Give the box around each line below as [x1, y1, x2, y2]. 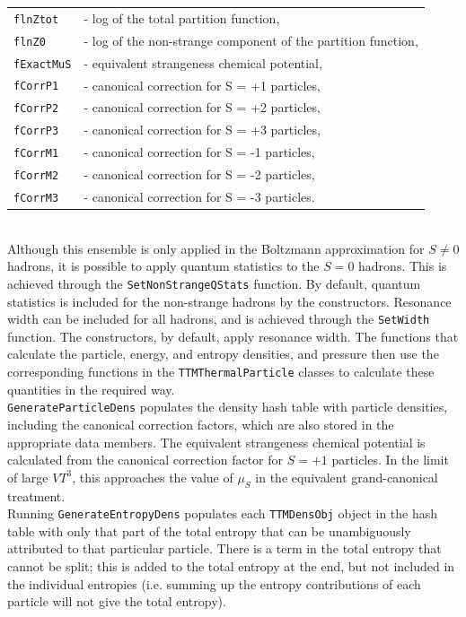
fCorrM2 [13, 169, 59, 183]
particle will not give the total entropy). [7, 592, 226, 611]
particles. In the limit [331, 450, 449, 469]
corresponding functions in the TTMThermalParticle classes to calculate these [7, 362, 435, 381]
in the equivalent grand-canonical [255, 467, 438, 486]
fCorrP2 [13, 102, 59, 116]
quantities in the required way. [7, 379, 175, 398]
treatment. [7, 486, 66, 505]
